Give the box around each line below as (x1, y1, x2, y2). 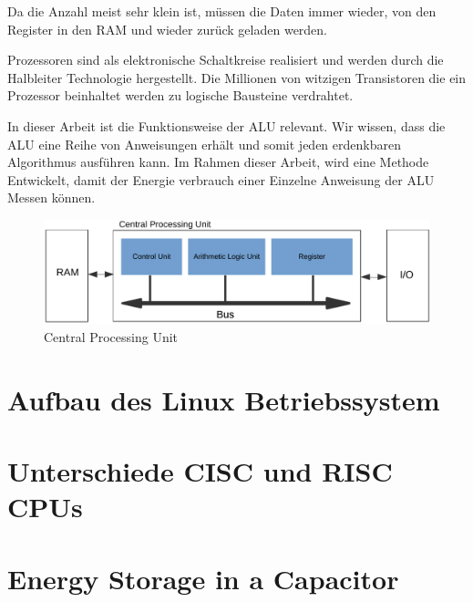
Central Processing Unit (44, 327, 179, 346)
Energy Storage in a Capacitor (7, 559, 399, 597)
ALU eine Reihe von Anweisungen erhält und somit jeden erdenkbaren (7, 134, 401, 153)
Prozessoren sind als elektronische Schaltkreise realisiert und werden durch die (7, 50, 444, 69)
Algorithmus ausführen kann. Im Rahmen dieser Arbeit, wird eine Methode (7, 152, 429, 171)
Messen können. (7, 188, 96, 207)
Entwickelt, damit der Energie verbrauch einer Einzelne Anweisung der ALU (7, 170, 435, 189)
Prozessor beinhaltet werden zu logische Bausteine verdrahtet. (7, 86, 354, 105)
